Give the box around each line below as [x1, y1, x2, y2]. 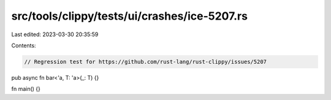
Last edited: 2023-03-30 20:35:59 [11, 31, 99, 38]
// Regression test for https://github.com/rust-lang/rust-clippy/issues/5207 [24, 58, 267, 65]
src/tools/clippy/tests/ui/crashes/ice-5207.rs [11, 9, 248, 23]
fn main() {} [11, 85, 41, 93]
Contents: [11, 42, 36, 49]
